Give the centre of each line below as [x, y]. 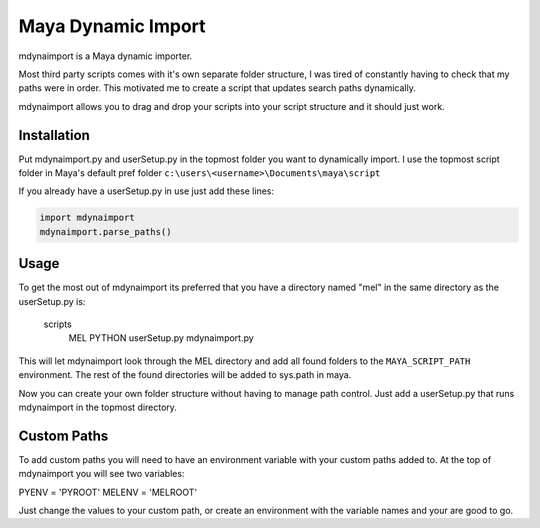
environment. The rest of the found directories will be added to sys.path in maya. [185, 375]
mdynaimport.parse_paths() [105, 231]
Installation [54, 135]
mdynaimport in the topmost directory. [97, 407]
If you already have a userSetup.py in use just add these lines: [146, 191]
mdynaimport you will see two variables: [101, 474]
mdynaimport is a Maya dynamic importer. [105, 56]
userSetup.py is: [52, 301]
